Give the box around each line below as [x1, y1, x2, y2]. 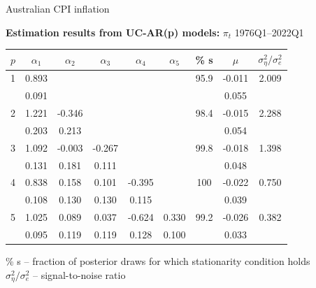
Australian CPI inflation [6, 1, 110, 15]
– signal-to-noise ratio [33, 267, 126, 282]
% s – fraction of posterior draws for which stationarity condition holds [6, 254, 310, 268]
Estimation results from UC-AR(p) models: [6, 24, 220, 39]
